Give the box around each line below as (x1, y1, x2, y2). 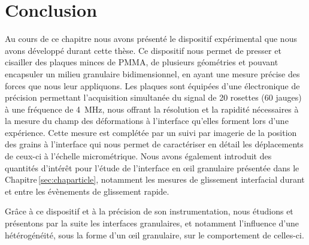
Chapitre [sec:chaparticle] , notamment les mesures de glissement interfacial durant (5, 173, 305, 186)
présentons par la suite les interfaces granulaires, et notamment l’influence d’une (5, 217, 299, 229)
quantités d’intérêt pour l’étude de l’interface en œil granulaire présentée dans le (5, 161, 299, 174)
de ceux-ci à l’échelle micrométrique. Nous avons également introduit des (5, 150, 272, 162)
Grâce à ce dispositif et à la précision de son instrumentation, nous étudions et (5, 205, 293, 217)
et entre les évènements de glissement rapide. (5, 184, 169, 197)
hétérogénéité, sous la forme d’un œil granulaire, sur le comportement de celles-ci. (5, 228, 304, 241)
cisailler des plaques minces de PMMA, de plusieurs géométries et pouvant (5, 56, 278, 68)
